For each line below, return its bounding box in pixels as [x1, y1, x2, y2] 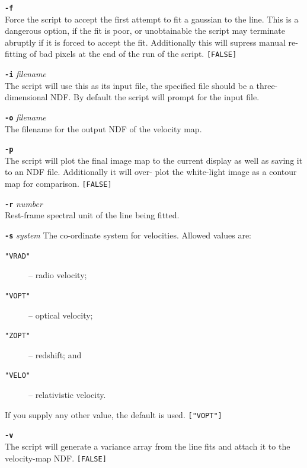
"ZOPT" [5, 332, 30, 340]
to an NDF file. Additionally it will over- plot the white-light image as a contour [5, 165, 297, 178]
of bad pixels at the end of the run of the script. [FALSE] [30, 47, 237, 60]
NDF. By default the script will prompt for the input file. [50, 91, 260, 103]
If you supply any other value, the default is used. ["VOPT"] [5, 408, 222, 421]
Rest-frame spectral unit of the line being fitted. [5, 209, 180, 221]
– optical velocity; [28, 308, 93, 321]
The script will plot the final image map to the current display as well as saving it [5, 154, 303, 166]
